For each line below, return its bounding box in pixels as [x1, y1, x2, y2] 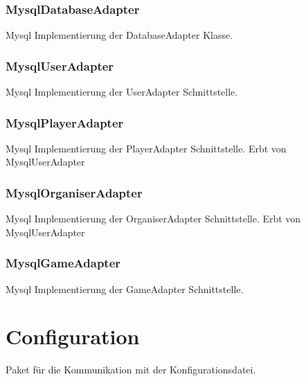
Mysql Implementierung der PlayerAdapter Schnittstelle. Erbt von [6, 141, 287, 155]
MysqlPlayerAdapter [6, 114, 124, 131]
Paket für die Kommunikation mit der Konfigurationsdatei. [6, 362, 256, 377]
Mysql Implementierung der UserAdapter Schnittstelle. [6, 85, 238, 99]
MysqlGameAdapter [6, 254, 121, 272]
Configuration [6, 322, 140, 351]
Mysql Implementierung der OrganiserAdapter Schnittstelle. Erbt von [6, 211, 301, 226]
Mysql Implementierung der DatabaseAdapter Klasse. [6, 28, 233, 42]
